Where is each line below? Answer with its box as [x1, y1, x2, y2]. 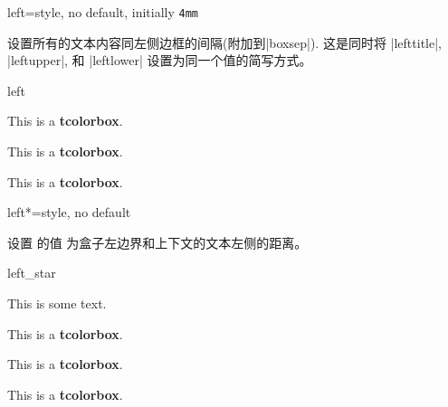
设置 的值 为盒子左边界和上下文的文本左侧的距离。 [7, 232, 308, 251]
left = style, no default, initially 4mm [7, 3, 199, 21]
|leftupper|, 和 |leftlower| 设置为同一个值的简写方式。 [7, 51, 312, 70]
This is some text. [7, 294, 107, 312]
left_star [7, 263, 56, 282]
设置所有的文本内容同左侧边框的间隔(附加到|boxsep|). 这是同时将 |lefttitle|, [7, 33, 442, 52]
